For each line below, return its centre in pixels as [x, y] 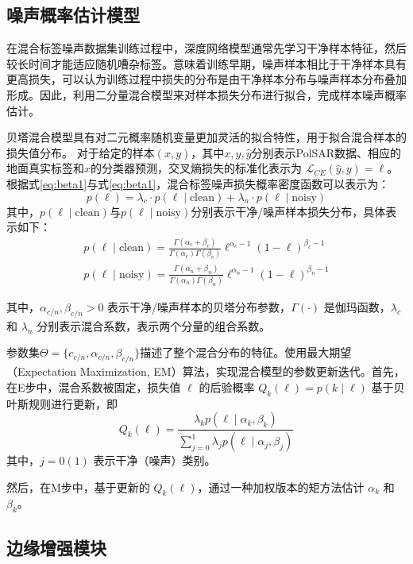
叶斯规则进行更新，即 [62, 403]
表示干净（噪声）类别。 [154, 460]
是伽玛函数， [357, 307]
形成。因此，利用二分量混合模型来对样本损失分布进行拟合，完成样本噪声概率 [206, 94]
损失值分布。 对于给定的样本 [81, 152]
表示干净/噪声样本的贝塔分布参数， [199, 307]
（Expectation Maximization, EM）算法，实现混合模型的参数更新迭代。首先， [206, 371]
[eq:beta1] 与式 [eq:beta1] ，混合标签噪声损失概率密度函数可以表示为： [215, 183]
